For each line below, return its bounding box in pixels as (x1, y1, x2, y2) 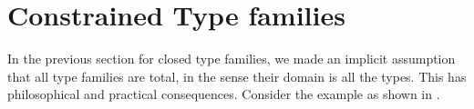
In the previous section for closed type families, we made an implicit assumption (7, 49, 456, 68)
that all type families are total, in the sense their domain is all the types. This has (7, 66, 467, 85)
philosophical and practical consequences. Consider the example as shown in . (7, 84, 440, 104)
